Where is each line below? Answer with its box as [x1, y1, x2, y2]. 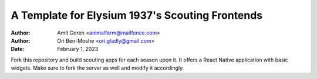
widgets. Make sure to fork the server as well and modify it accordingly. [11, 64, 184, 71]
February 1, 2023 [57, 46, 99, 53]
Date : [11, 46, 25, 53]
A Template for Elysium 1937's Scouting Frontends [11, 9, 263, 22]
